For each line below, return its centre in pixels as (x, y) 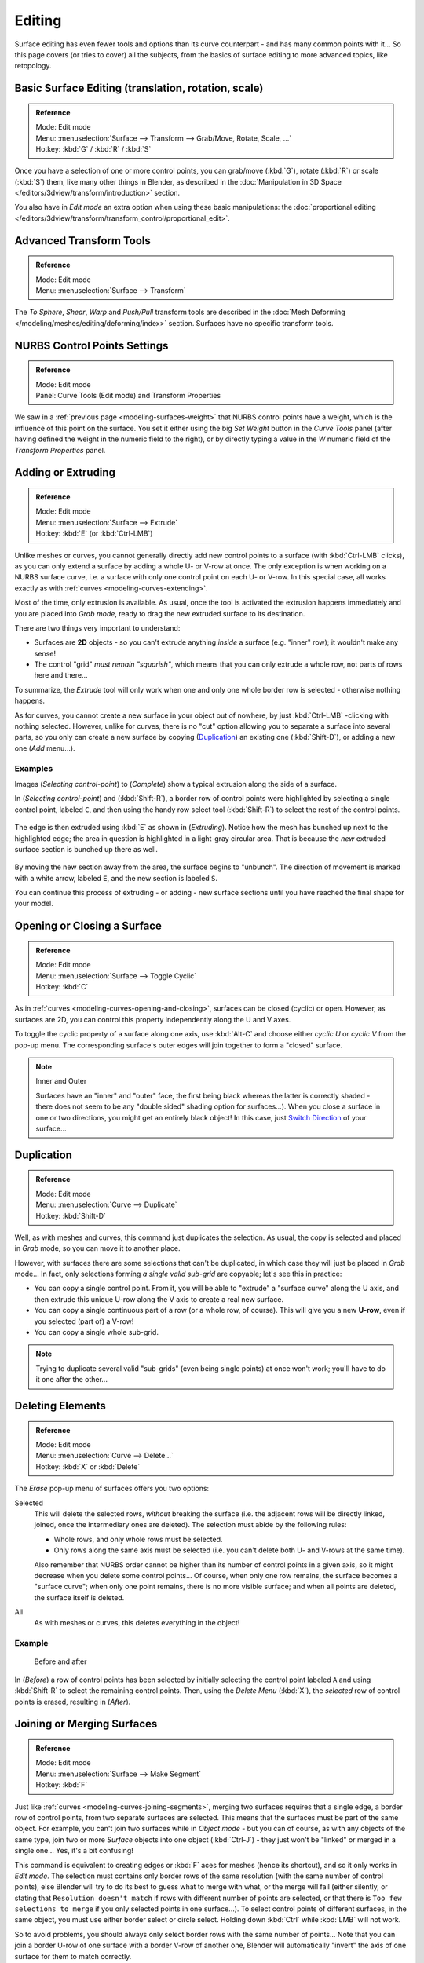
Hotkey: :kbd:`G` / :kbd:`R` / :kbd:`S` (93, 148)
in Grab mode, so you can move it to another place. (97, 1248)
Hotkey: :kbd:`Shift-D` (71, 1215)
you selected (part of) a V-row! (84, 1321)
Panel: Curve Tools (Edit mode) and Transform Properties (128, 396)
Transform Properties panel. (60, 450)
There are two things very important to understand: (97, 627)
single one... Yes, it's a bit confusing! (74, 1851)
